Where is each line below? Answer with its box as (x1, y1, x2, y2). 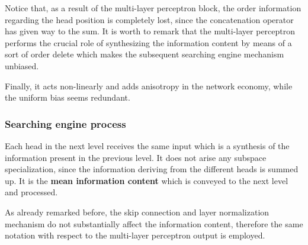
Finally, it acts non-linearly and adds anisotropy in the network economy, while (5, 79, 293, 92)
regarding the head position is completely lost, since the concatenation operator (5, 13, 294, 25)
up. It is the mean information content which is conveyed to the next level (5, 174, 288, 186)
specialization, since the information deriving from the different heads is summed (5, 163, 299, 175)
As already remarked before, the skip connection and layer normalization (5, 205, 269, 218)
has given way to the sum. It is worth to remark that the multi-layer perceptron (5, 25, 296, 37)
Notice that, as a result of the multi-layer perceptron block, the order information (5, 2, 301, 14)
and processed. (5, 186, 58, 198)
